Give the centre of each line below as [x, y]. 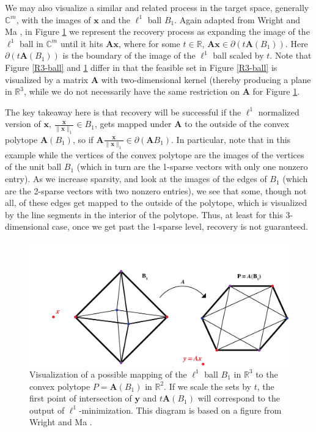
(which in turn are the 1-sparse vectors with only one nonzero [192, 167]
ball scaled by [238, 55]
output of [47, 410]
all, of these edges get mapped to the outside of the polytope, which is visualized [156, 203]
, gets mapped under [133, 124]
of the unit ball [33, 167]
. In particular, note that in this [231, 139]
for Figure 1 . [276, 91]
